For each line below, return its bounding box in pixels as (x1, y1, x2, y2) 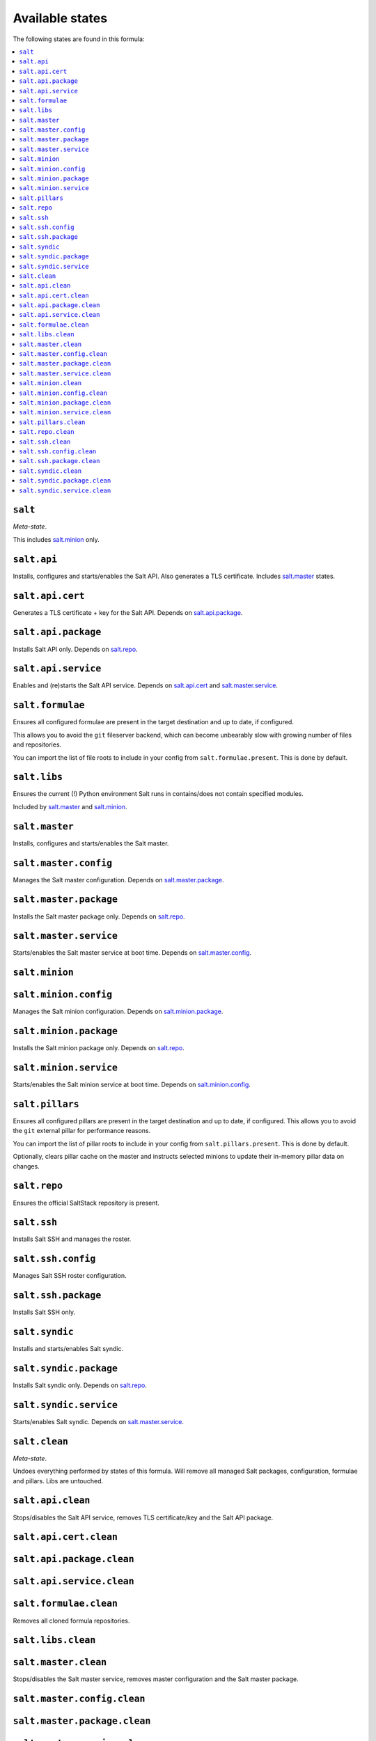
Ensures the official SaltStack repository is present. (13, 1199, 160, 1207)
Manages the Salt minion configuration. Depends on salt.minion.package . (13, 1007, 224, 1016)
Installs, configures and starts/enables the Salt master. (13, 839, 169, 848)
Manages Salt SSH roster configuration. (13, 1272, 127, 1280)
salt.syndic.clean (19, 467, 82, 475)
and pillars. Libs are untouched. (13, 1476, 104, 1485)
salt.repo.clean (19, 428, 75, 436)
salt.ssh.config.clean (19, 447, 97, 455)
